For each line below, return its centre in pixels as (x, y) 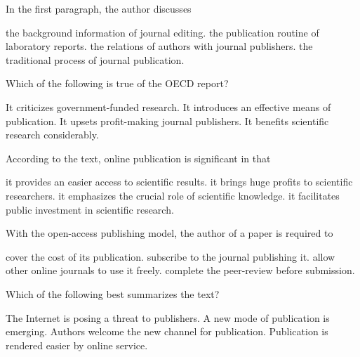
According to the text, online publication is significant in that (138, 158)
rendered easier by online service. (77, 345)
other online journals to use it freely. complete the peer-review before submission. (180, 270)
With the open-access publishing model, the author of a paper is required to (169, 233)
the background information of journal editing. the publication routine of (162, 32)
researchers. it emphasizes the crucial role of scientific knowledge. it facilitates (173, 195)
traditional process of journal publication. (95, 59)
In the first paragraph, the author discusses (99, 8)
